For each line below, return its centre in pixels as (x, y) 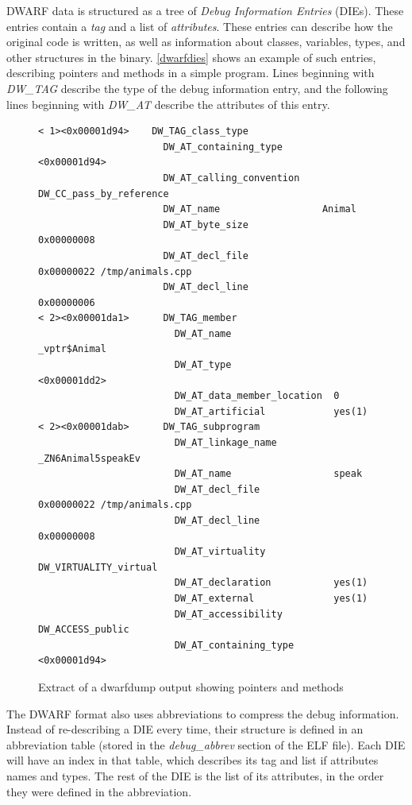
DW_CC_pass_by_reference (104, 194)
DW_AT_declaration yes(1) (271, 583)
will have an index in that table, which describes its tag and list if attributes (193, 760)
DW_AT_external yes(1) (271, 598)
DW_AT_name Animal (260, 209)
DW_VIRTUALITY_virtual (98, 567)
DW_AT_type (203, 365)
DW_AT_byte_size (206, 224)
